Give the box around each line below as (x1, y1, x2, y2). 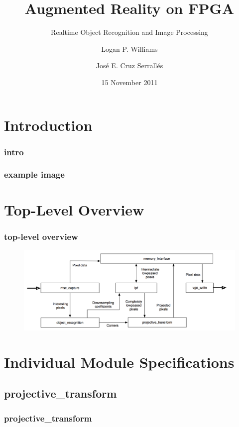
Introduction (4, 114, 93, 135)
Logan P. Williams (101, 43, 158, 54)
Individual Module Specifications (4, 351, 235, 372)
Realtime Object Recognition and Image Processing (51, 27, 208, 37)
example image (4, 168, 65, 181)
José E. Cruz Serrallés (96, 60, 163, 71)
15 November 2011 (101, 77, 158, 87)
